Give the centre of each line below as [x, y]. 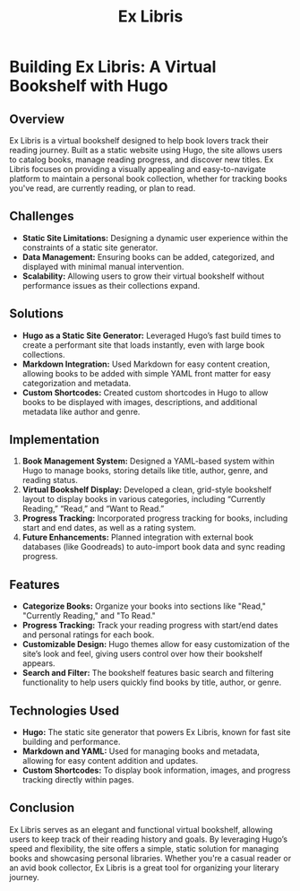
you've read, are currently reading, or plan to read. [103, 188]
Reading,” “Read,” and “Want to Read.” [93, 509]
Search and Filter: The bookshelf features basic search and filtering [148, 673]
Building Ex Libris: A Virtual [113, 67]
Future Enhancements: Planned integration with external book [137, 537]
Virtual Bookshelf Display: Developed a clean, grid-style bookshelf [147, 489]
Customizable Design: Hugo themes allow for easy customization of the [156, 644]
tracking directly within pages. [78, 780]
